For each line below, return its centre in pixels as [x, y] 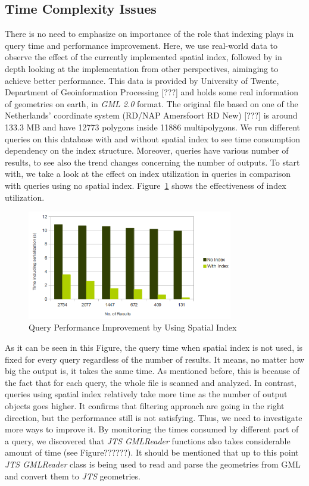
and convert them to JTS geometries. [73, 476]
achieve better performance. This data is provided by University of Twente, [142, 80]
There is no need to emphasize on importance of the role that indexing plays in [149, 34]
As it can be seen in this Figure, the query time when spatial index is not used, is [154, 347]
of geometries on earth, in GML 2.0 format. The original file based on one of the [152, 103]
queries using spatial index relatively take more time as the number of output [146, 394]
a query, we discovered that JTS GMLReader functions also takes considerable [148, 440]
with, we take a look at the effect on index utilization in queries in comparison [148, 174]
